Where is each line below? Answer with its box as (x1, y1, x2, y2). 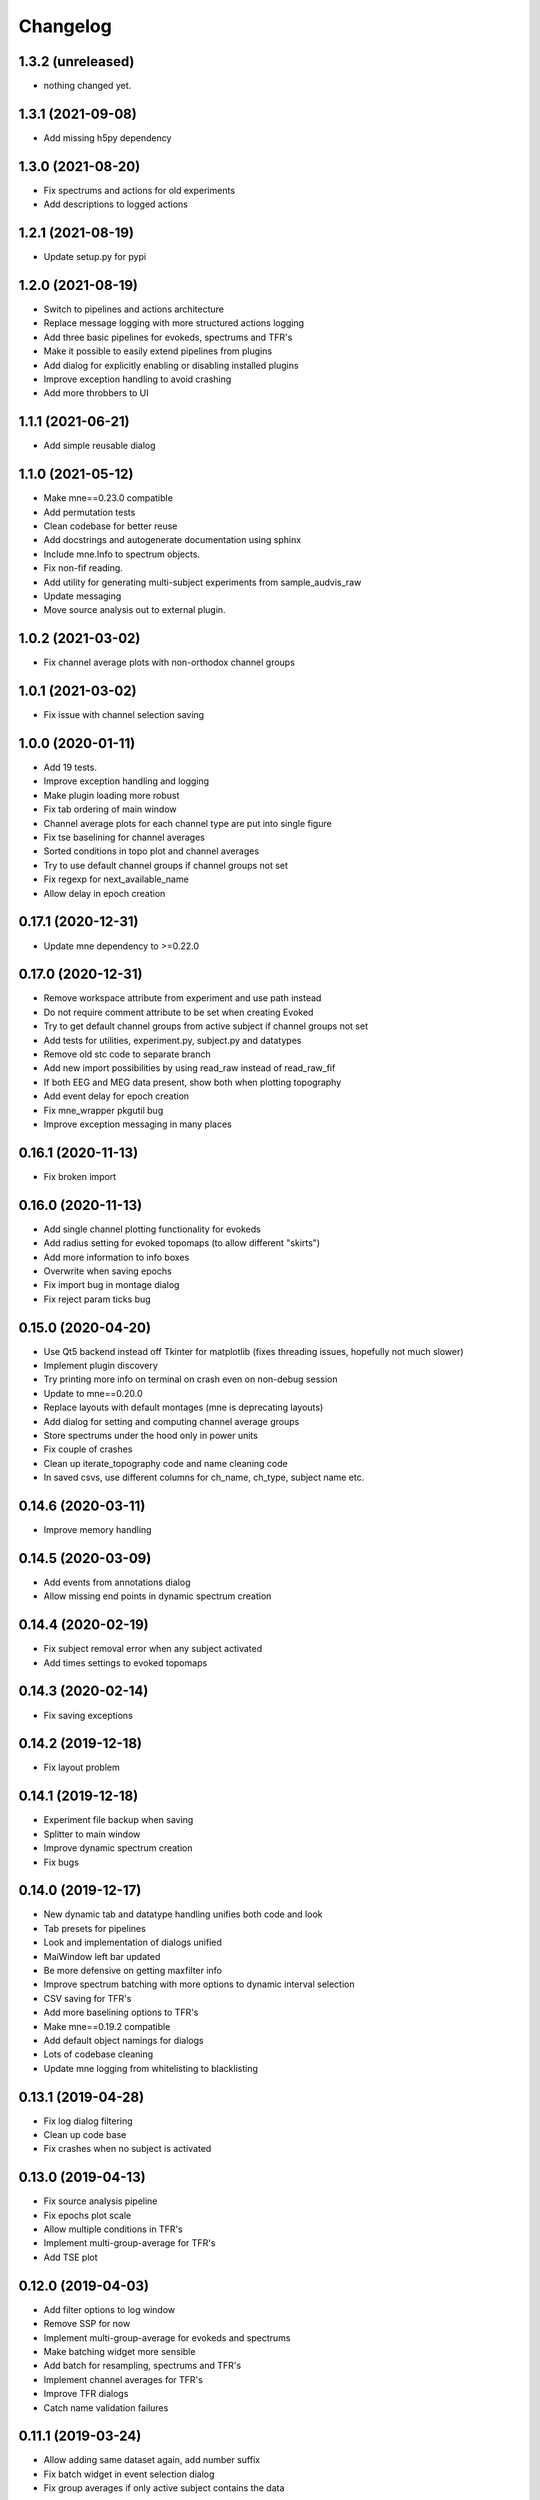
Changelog (18, 15, 112, 37)
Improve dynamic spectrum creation (43, 1842, 193, 1854)
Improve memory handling (43, 1524, 152, 1536)
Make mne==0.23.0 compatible (43, 492, 174, 504)
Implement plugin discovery (43, 1359, 159, 1371)
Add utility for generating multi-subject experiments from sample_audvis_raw (43, 576, 362, 588)
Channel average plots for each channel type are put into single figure (43, 817, 332, 829)
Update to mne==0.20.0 (43, 1387, 143, 1399)
